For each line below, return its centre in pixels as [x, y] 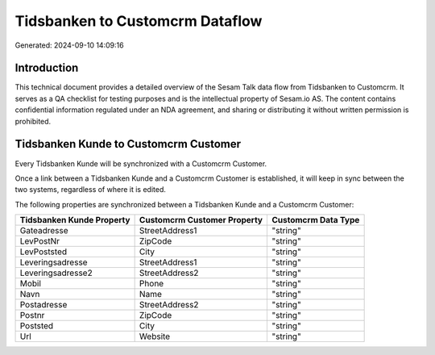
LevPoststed [43, 252]
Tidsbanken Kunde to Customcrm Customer [128, 144]
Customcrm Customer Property [201, 220]
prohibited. [33, 121]
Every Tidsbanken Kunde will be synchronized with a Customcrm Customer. [141, 163]
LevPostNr [40, 241]
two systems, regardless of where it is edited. [91, 190]
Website [155, 336]
